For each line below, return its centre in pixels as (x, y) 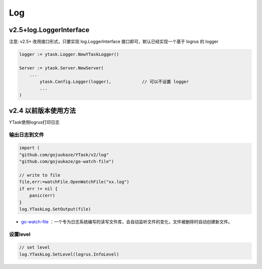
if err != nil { (39, 189)
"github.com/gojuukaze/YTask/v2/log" (64, 155)
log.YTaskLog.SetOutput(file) (55, 209)
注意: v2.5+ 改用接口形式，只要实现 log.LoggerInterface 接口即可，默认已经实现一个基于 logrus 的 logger (114, 42)
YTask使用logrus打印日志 (34, 122)
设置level (20, 234)
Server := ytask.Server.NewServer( (61, 68)
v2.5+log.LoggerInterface (49, 30)
